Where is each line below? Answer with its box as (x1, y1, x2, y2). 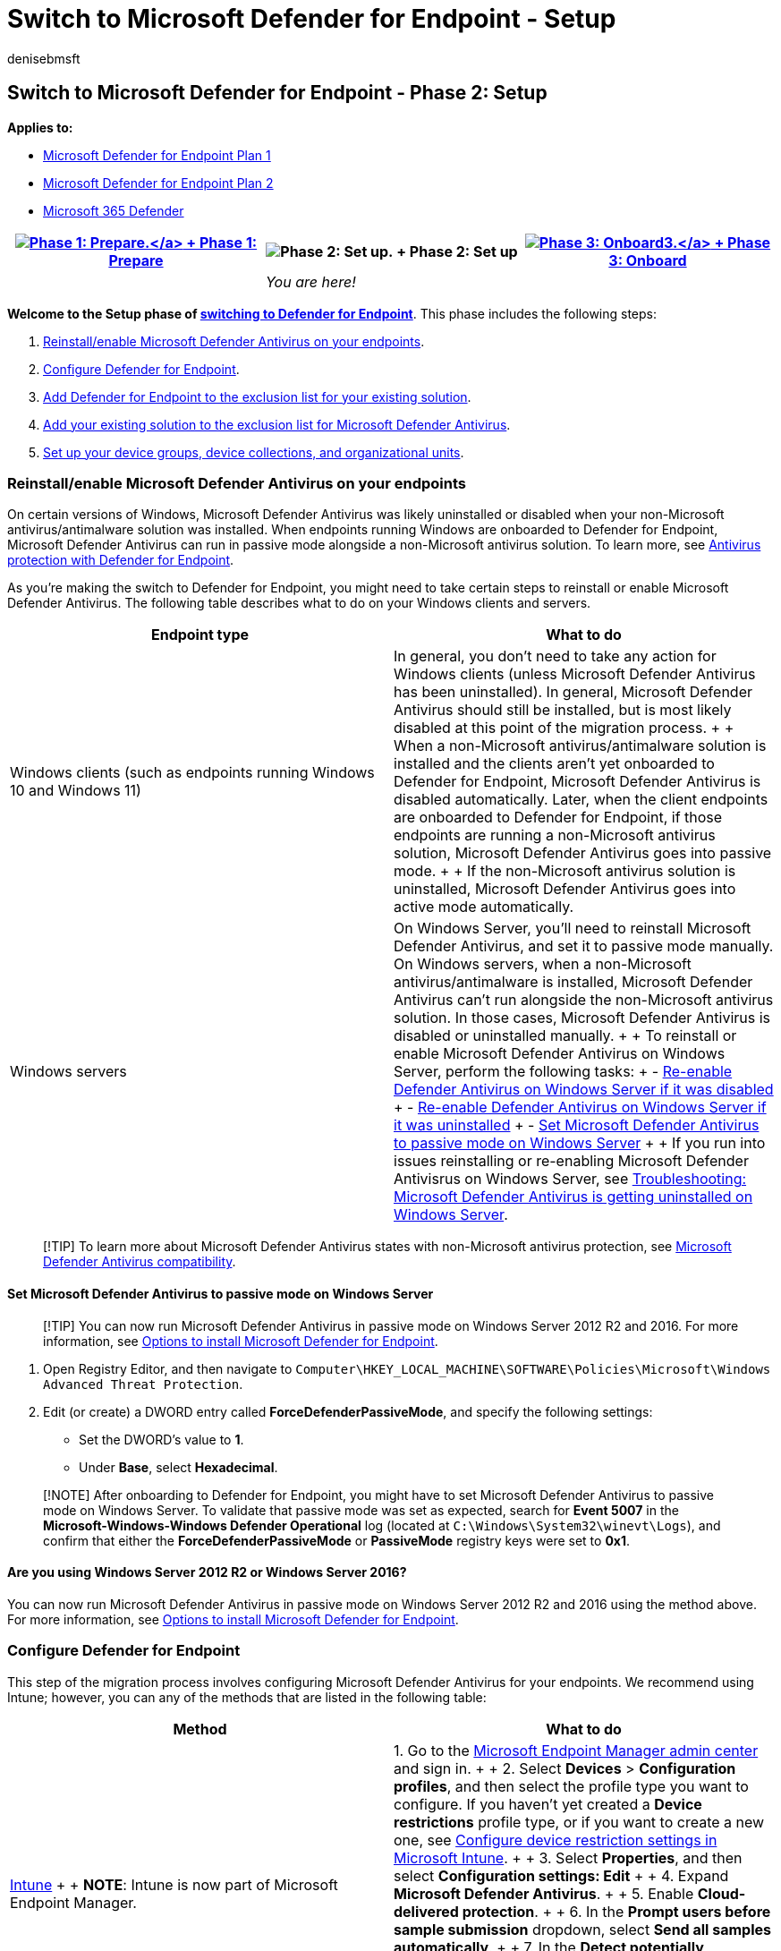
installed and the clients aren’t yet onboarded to (394, 754, 715, 773)
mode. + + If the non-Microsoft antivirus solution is (394, 862, 736, 881)
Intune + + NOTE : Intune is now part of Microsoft (10, 1875, 338, 1894)
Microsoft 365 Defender (43, 202, 184, 218)
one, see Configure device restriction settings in (394, 1830, 717, 1849)
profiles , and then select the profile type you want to (394, 1776, 749, 1795)
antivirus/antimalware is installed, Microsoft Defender (394, 973, 753, 992)
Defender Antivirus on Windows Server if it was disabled (394, 1080, 774, 1099)
